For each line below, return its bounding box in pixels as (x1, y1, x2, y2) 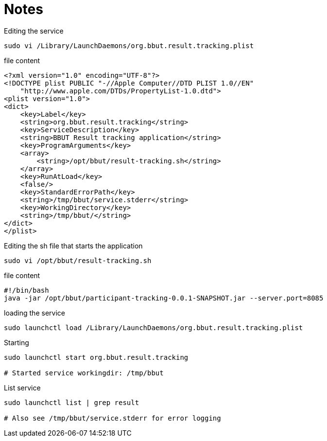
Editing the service (4, 26, 64, 35)
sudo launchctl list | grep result (4, 398, 139, 406)
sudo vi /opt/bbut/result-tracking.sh (4, 256, 152, 265)
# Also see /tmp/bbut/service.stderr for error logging (4, 414, 221, 422)
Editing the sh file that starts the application (4, 241, 143, 250)
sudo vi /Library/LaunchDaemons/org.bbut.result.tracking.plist (4, 41, 254, 50)
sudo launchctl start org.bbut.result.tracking (4, 353, 189, 361)
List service (4, 383, 41, 392)
